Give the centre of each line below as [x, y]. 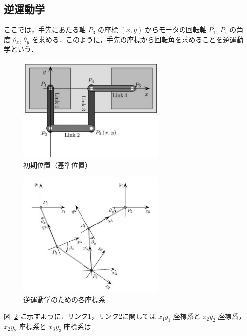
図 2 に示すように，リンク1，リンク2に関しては [80, 316]
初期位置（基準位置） [58, 165]
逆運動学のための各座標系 [64, 300]
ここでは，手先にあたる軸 [45, 30]
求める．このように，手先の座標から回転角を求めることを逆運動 [141, 39]
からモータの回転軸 [175, 30]
